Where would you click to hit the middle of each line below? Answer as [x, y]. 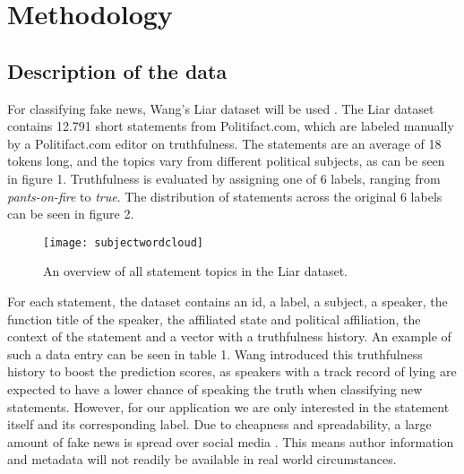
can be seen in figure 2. [71, 214]
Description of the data [117, 70]
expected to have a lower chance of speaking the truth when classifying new [215, 388]
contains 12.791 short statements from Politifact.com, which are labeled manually [231, 126]
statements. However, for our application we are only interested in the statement [228, 406]
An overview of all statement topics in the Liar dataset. [195, 271]
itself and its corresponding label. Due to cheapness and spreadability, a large [219, 424]
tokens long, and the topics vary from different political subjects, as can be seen [226, 161]
